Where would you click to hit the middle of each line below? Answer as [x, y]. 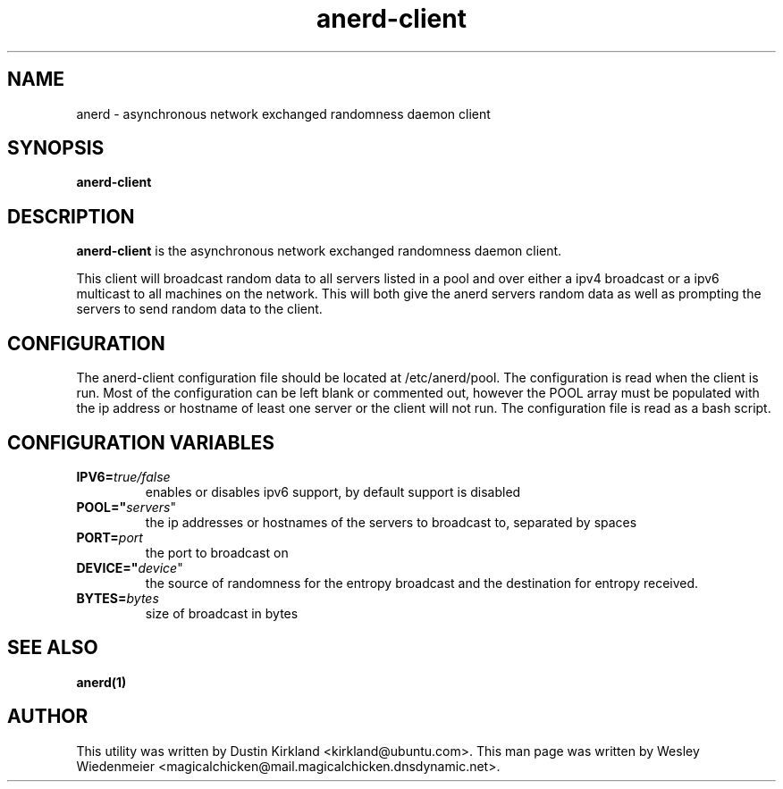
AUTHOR [48, 717]
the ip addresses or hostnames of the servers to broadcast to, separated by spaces [391, 522]
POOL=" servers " [126, 507]
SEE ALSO [53, 648]
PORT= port [109, 537]
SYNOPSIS [56, 148]
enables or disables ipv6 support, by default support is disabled [333, 491]
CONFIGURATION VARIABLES [141, 442]
